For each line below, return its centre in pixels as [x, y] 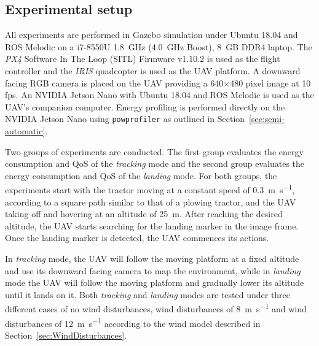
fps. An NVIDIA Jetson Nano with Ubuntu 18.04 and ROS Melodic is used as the [159, 95]
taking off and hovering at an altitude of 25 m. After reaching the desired [144, 214]
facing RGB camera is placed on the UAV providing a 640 [114, 83]
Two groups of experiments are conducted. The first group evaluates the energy [154, 151]
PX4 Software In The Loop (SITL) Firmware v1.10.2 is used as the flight [143, 59]
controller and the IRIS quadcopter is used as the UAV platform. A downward [153, 70]
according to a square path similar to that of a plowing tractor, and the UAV [151, 202]
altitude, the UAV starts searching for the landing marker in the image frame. [152, 225]
